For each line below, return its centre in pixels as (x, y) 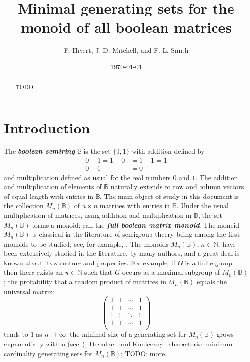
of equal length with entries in (49, 196)
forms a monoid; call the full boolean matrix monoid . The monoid (136, 224)
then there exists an (33, 272)
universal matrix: (29, 291)
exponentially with (32, 344)
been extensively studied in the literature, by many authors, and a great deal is (122, 253)
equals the (211, 282)
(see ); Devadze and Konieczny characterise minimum (151, 344)
